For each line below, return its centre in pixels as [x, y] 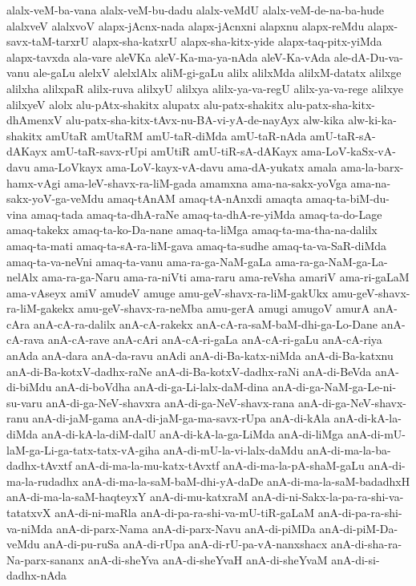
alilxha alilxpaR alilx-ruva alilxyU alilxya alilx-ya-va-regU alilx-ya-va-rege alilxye [205, 88]
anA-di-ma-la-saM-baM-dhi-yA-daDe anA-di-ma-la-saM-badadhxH [246, 481]
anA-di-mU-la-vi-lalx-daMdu [233, 449]
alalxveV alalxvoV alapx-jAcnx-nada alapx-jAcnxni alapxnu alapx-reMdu [186, 25]
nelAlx [22, 277]
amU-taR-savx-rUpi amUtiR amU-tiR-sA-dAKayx [174, 151]
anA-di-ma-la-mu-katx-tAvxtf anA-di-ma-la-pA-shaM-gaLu [220, 465]
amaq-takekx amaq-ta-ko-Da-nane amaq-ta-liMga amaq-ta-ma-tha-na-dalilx [192, 230]
